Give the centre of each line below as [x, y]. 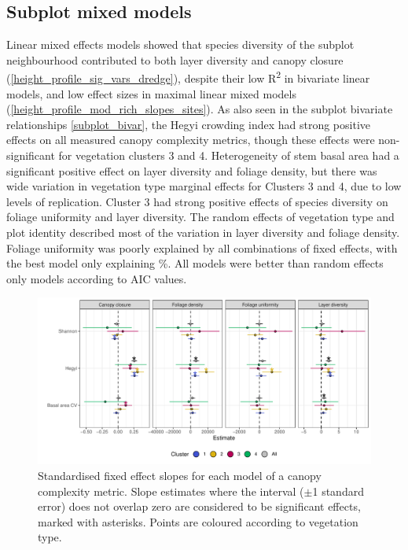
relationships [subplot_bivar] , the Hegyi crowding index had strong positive [188, 124]
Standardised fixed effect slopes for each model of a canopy [180, 475]
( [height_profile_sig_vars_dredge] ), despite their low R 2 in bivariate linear [188, 77]
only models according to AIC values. [97, 278]
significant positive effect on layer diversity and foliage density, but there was [192, 170]
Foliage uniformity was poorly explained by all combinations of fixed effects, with [202, 247]
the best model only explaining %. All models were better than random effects [195, 263]
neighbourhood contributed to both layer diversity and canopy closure [175, 59]
